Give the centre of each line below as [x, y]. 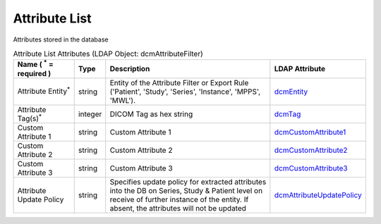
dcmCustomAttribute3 [311, 168]
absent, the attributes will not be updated [178, 208]
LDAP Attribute [300, 69]
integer [90, 114]
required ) [34, 73]
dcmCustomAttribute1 [310, 132]
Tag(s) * [30, 118]
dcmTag [288, 114]
